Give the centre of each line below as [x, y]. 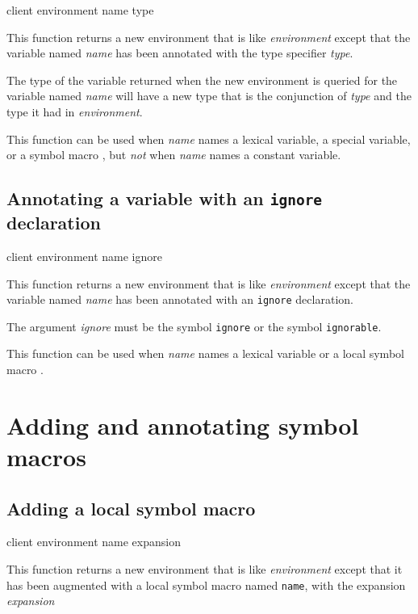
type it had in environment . [75, 111]
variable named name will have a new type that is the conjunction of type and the [209, 96]
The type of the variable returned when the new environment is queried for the [202, 80]
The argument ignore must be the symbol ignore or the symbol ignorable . [194, 326]
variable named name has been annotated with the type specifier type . [180, 53]
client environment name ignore [84, 256]
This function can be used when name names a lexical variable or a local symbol [205, 353]
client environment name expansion [94, 542]
